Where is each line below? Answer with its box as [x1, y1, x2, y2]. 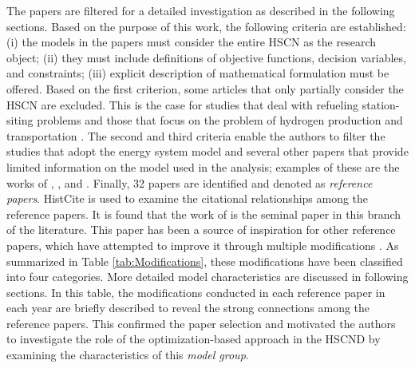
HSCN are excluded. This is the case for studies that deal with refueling [6, 96, 359, 113]
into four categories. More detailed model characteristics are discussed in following [6, 268, 409, 285]
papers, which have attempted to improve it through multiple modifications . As [6, 236, 399, 253]
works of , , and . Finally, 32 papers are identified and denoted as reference [6, 174, 373, 191]
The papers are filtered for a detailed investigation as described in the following [6, 2, 395, 18]
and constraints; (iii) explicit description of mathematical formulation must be [6, 65, 389, 81]
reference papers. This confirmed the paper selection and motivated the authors [6, 315, 396, 331]
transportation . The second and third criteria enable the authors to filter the [6, 127, 385, 144]
